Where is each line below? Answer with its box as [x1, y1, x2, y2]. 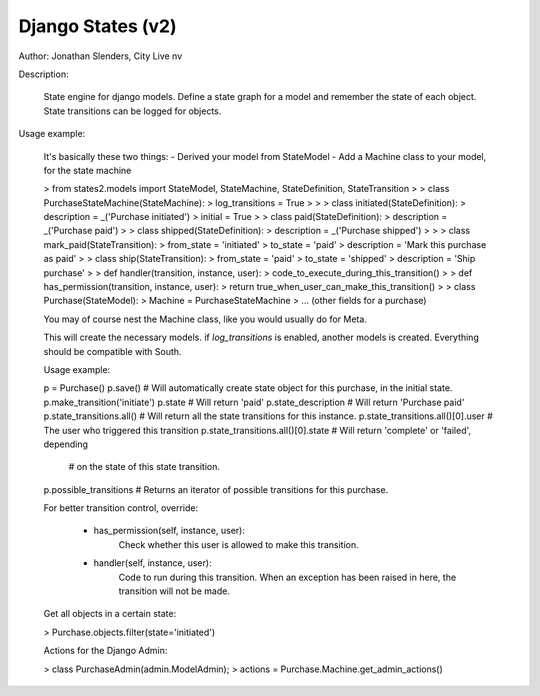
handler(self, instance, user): [93, 557, 212, 569]
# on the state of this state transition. [68, 461, 220, 473]
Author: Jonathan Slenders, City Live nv [18, 50, 183, 62]
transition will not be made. [118, 585, 230, 597]
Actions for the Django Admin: [43, 645, 168, 657]
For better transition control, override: [43, 502, 199, 514]
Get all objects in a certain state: [43, 608, 177, 620]
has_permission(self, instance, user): [93, 525, 245, 537]
